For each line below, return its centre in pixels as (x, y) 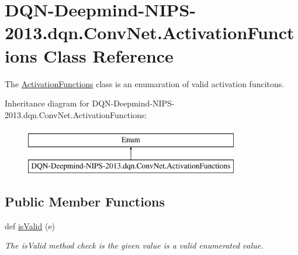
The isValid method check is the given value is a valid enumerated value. (134, 245)
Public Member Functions (85, 201)
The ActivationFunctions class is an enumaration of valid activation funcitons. (145, 83)
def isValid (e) (30, 225)
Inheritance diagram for (47, 103)
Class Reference (108, 55)
